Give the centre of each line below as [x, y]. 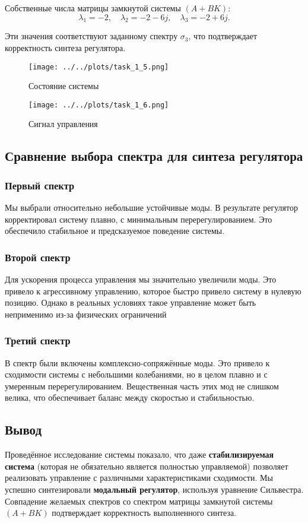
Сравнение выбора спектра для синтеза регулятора [154, 156]
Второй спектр [38, 257]
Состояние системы [64, 86]
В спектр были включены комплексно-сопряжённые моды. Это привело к [137, 362]
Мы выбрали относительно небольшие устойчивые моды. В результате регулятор [151, 207]
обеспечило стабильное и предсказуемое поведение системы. [115, 231]
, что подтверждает [223, 36]
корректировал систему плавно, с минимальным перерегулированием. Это [139, 219]
